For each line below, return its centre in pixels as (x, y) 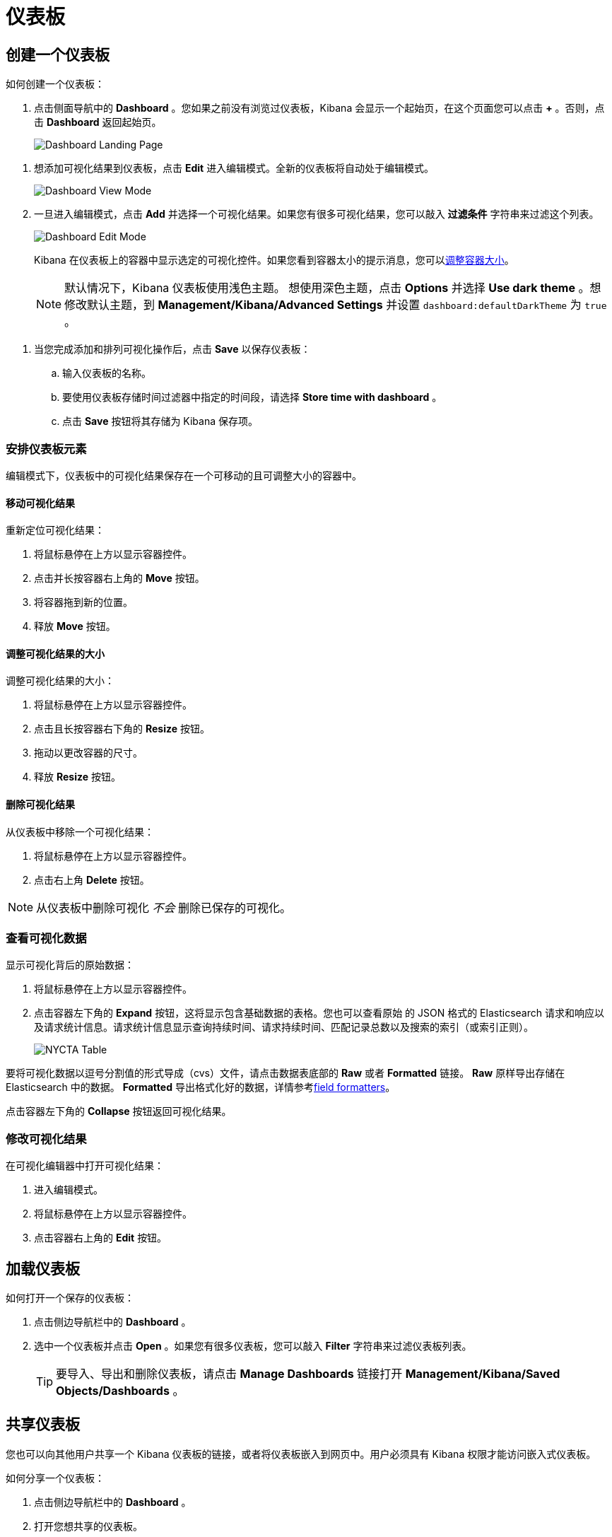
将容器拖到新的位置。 (83, 602)
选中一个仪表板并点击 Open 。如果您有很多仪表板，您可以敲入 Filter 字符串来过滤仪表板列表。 (253, 1345)
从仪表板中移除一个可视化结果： (80, 831)
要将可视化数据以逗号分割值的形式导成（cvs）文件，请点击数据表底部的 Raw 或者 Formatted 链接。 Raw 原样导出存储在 (286, 1073)
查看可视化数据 (46, 938)
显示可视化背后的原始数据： (70, 965)
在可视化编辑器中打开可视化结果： (85, 1166)
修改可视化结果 (46, 1139)
